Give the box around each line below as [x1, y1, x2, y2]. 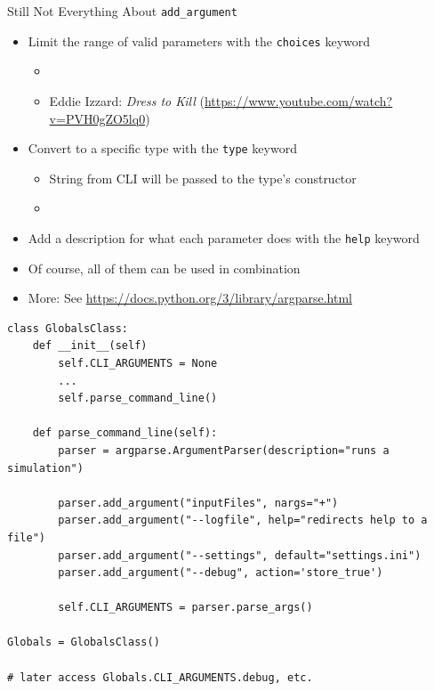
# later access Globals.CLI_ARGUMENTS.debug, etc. [7, 671, 313, 684]
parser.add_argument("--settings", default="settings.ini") [58, 549, 422, 562]
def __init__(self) [32, 339, 148, 353]
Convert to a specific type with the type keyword [28, 139, 297, 158]
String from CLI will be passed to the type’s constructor [49, 168, 357, 187]
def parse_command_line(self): [32, 427, 218, 440]
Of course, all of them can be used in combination [28, 258, 301, 277]
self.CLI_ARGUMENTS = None [58, 356, 218, 370]
